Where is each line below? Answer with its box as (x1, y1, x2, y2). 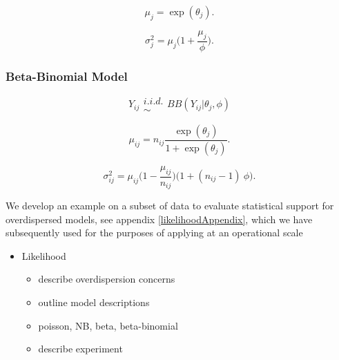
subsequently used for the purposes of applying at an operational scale (6, 225, 303, 240)
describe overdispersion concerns (38, 272, 175, 286)
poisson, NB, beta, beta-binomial (38, 318, 178, 332)
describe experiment (38, 341, 123, 356)
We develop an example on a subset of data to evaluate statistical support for (6, 198, 334, 213)
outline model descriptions (38, 295, 150, 310)
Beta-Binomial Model (6, 67, 128, 84)
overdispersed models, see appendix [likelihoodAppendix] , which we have (6, 211, 313, 226)
